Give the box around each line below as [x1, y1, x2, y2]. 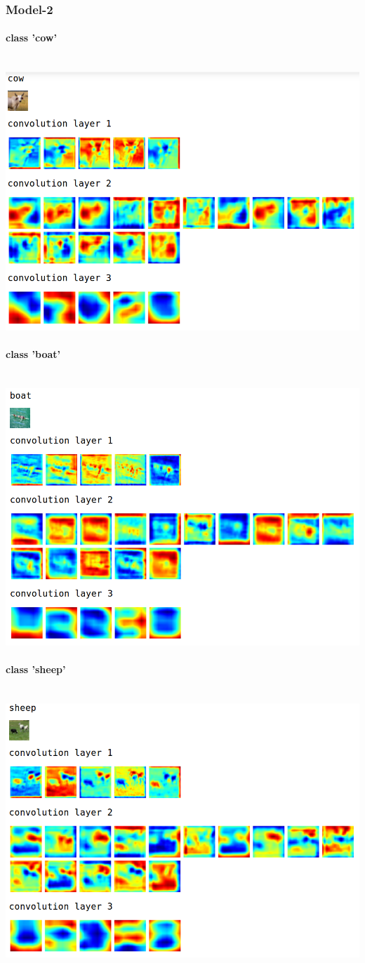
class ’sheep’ [6, 662, 66, 677]
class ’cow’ [6, 30, 57, 45]
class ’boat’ [6, 347, 60, 361]
